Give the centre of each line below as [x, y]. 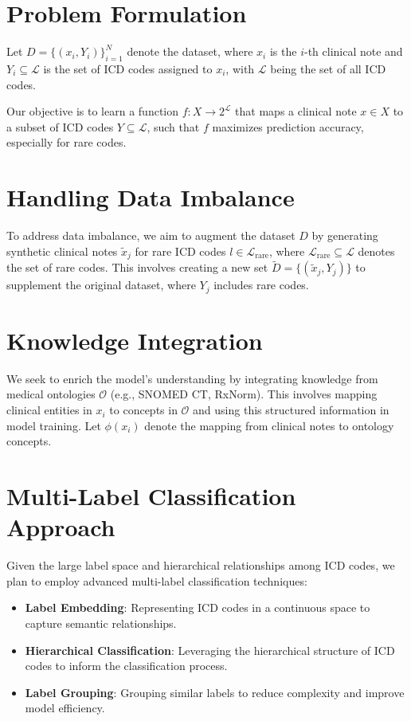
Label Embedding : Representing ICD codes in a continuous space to [198, 607]
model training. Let [54, 425]
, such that [173, 126]
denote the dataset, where [190, 51]
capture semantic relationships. [101, 623]
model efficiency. [65, 708]
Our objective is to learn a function [93, 111]
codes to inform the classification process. [126, 666]
